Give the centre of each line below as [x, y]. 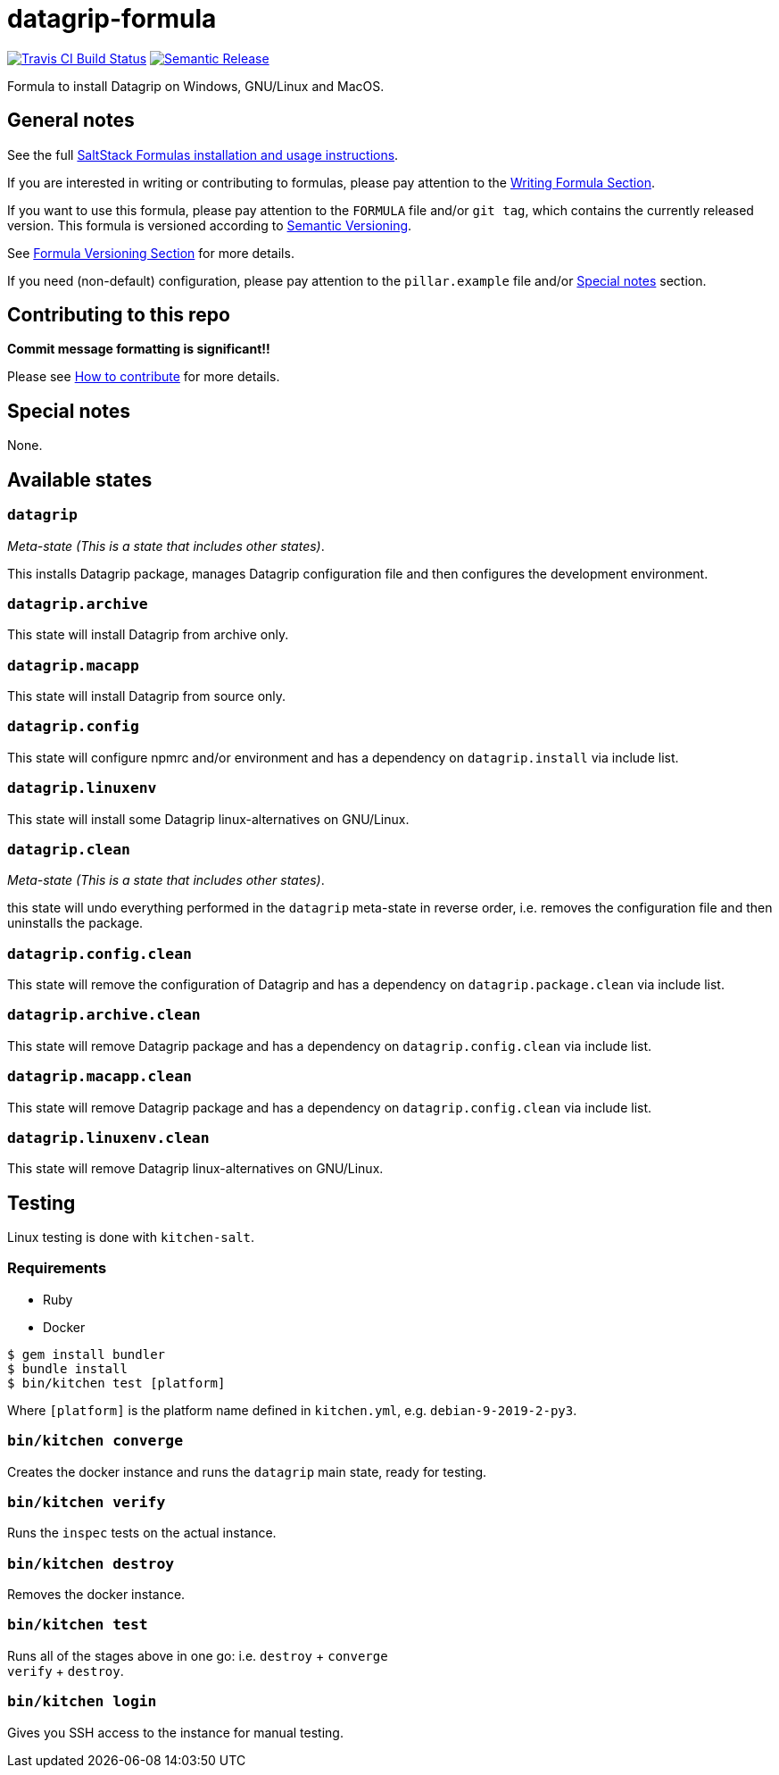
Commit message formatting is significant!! [139, 349]
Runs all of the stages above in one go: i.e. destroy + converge [198, 1655]
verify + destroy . [66, 1671]
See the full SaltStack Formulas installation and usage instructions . [203, 154]
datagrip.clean [69, 849]
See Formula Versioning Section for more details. [151, 253]
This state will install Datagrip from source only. [147, 696]
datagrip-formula [112, 19]
